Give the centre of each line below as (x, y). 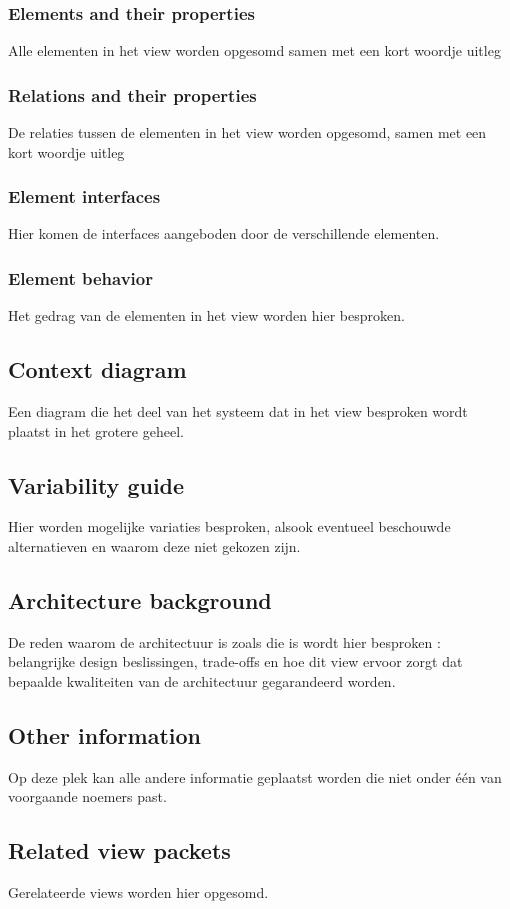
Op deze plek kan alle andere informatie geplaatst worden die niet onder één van (255, 776)
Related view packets (119, 850)
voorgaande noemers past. (87, 796)
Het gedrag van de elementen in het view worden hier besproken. (206, 315)
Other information (104, 735)
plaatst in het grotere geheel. (96, 430)
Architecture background (140, 600)
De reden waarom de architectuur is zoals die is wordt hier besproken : (224, 641)
